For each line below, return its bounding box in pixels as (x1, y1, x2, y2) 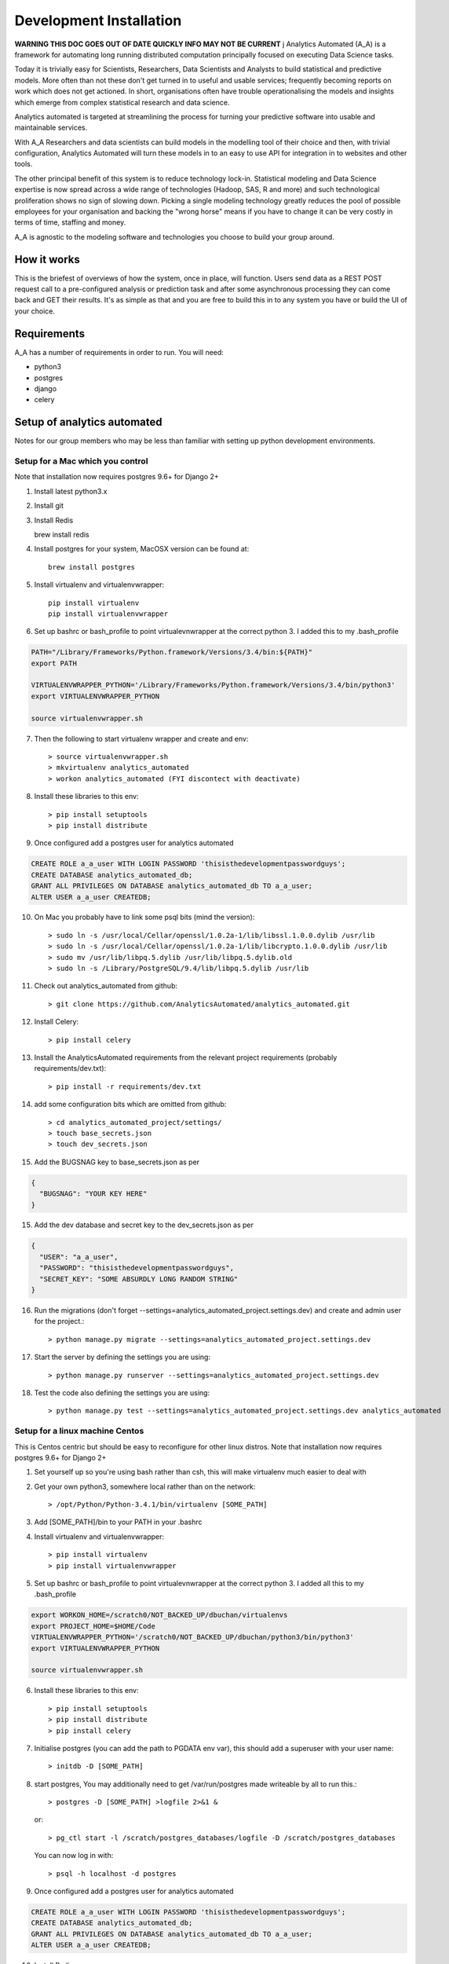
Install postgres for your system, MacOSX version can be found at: (34, 544, 250, 554)
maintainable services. (14, 123, 88, 133)
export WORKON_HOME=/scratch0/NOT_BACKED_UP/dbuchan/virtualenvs (31, 1610, 288, 1620)
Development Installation (14, 12, 182, 29)
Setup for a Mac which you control (14, 456, 148, 467)
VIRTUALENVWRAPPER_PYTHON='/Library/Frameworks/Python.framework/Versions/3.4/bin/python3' (31, 680, 396, 690)
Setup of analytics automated (14, 416, 162, 429)
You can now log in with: (34, 1851, 114, 1860)
